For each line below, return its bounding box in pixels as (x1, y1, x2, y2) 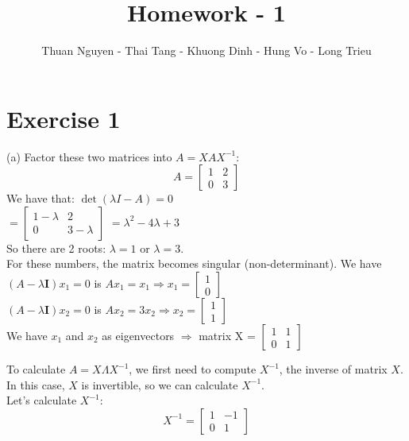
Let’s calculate (6, 392, 77, 408)
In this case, (6, 376, 65, 393)
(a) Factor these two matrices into (6, 148, 172, 164)
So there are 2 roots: (6, 239, 106, 256)
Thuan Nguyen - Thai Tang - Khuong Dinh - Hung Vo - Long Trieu (41, 42, 372, 59)
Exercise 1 (6, 102, 121, 134)
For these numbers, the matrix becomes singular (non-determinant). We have (6, 255, 382, 272)
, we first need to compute (129, 361, 257, 377)
